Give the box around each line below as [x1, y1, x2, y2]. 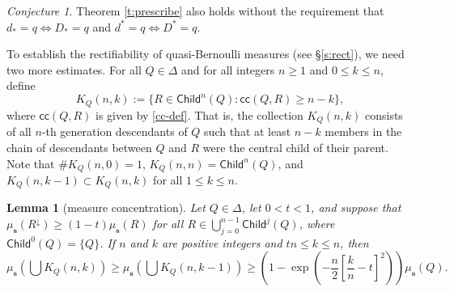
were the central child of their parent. [202, 138, 388, 155]
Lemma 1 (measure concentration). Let [6, 199, 206, 216]
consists [364, 106, 403, 123]
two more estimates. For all [6, 61, 142, 78]
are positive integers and [162, 234, 282, 251]
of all [6, 123, 32, 140]
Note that [6, 154, 55, 171]
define [6, 77, 36, 94]
